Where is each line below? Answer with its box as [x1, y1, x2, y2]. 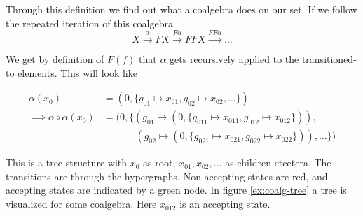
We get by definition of [6, 51, 104, 66]
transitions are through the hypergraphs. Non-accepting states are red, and [6, 168, 328, 183]
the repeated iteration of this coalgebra [6, 15, 173, 30]
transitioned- [301, 51, 357, 66]
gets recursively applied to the [170, 51, 299, 66]
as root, [143, 155, 176, 170]
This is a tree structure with [6, 155, 127, 170]
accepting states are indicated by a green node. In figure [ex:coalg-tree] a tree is [6, 182, 347, 197]
